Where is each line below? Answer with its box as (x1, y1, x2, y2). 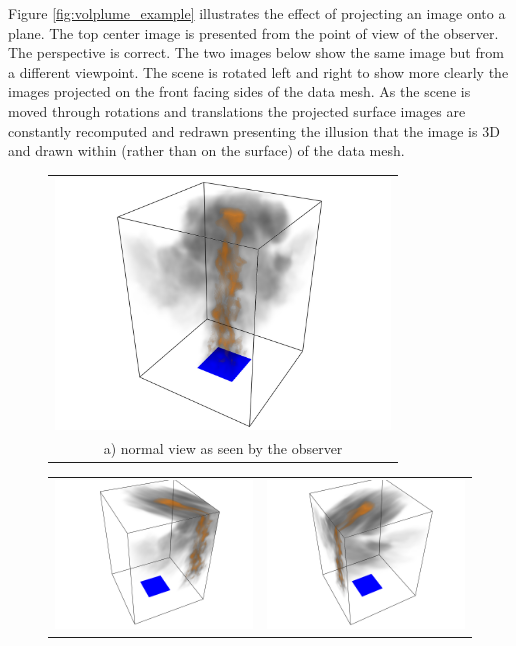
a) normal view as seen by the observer (103, 438, 343, 459)
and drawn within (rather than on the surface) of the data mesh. (8, 140, 405, 161)
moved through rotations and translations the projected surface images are (8, 100, 466, 121)
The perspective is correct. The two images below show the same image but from (8, 42, 504, 63)
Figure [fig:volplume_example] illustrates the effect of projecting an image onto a (8, 3, 506, 23)
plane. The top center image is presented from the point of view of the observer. (8, 22, 499, 43)
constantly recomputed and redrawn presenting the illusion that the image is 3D (8, 120, 500, 141)
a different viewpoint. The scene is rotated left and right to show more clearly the (8, 61, 509, 82)
